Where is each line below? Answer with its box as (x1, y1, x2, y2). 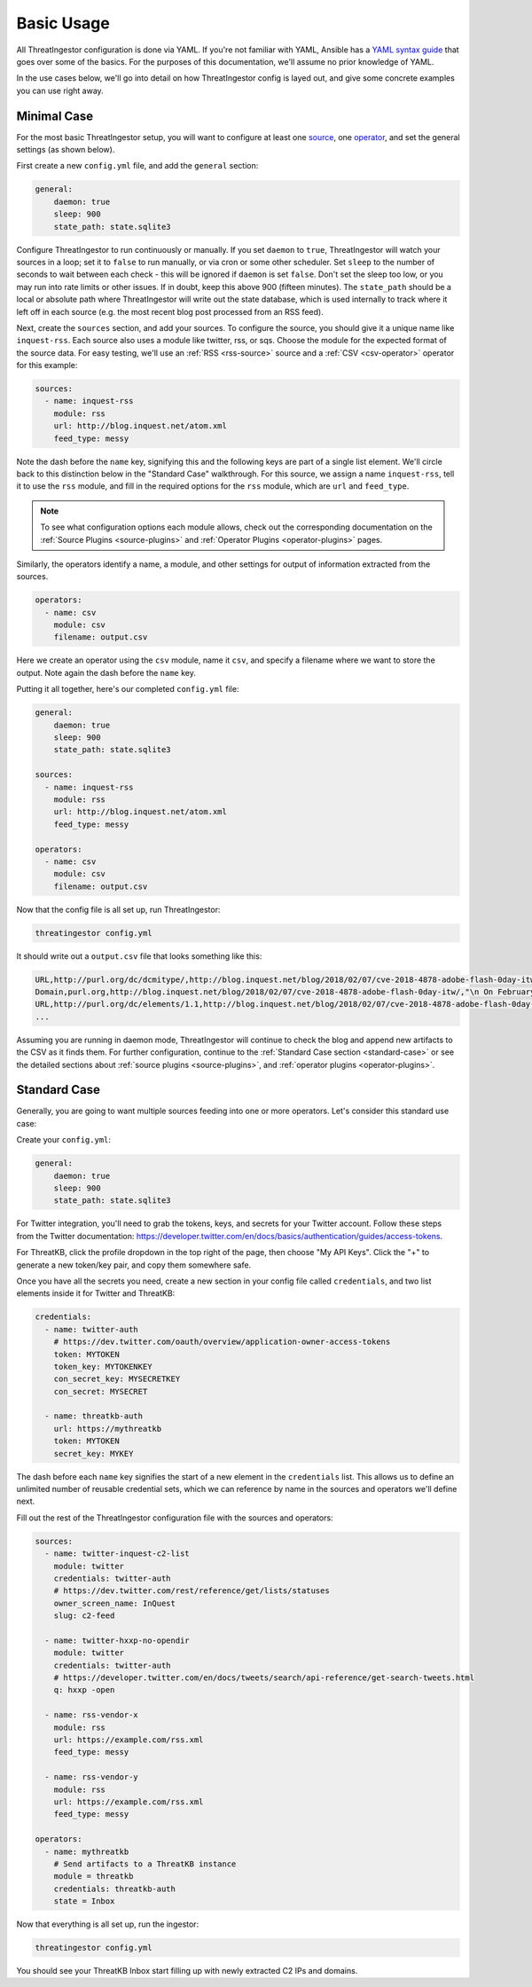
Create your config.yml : (16, 1135, 111, 1145)
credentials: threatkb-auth (53, 1883, 176, 1894)
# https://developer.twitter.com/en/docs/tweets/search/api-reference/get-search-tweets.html (53, 1673, 474, 1683)
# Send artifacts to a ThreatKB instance (53, 1858, 237, 1869)
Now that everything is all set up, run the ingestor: (16, 1919, 199, 1929)
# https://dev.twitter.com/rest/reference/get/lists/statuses (53, 1586, 330, 1596)
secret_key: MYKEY (53, 1449, 134, 1458)
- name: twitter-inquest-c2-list (44, 1549, 190, 1559)
